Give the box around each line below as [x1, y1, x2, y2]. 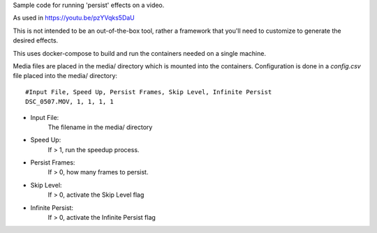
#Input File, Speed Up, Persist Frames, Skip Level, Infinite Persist [25, 88, 272, 96]
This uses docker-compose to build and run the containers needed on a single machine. [13, 49, 267, 57]
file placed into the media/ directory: [13, 72, 118, 80]
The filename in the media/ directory [47, 123, 153, 131]
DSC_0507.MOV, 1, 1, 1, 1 [25, 98, 114, 106]
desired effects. [13, 36, 59, 45]
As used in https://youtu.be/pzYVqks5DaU [13, 14, 135, 22]
